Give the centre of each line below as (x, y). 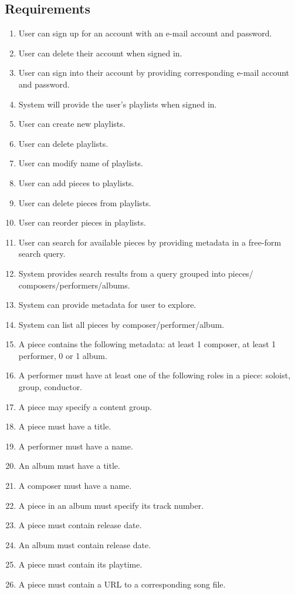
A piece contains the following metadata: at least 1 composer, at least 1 (147, 344)
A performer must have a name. (76, 446)
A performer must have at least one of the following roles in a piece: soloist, (155, 375)
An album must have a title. (69, 466)
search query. (42, 254)
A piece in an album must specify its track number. (111, 505)
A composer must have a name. (75, 486)
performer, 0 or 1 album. (63, 355)
